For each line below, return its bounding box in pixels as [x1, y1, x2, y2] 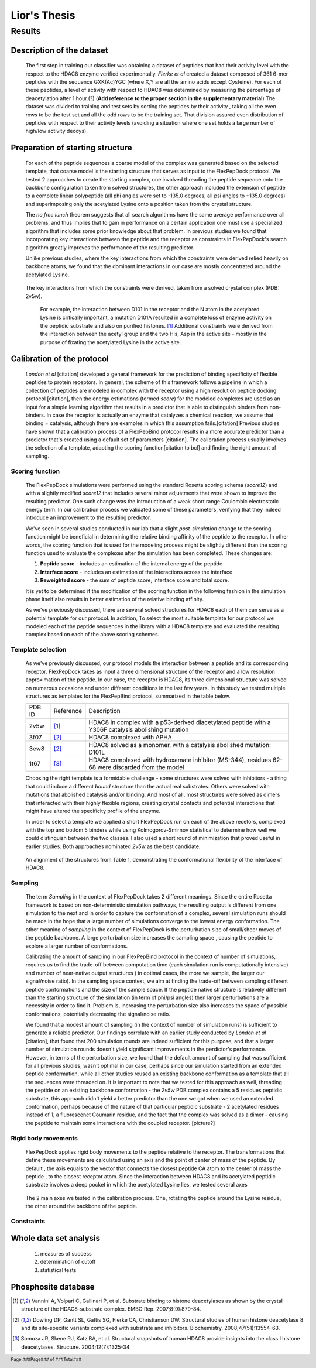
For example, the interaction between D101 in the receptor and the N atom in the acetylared [40, 306, 260, 313]
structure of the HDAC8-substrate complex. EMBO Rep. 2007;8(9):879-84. [21, 1305, 201, 1312]
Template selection [11, 646, 67, 654]
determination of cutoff [40, 1259, 96, 1266]
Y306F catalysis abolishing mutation [88, 726, 189, 734]
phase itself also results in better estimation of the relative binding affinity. [25, 595, 204, 602]
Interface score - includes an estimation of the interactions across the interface [40, 568, 233, 575]
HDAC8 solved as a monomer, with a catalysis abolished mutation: [88, 741, 272, 749]
